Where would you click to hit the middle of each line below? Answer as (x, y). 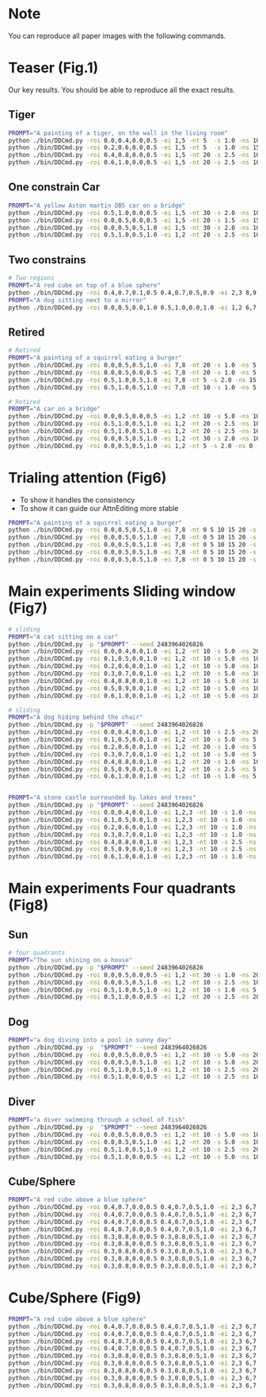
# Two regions (32, 278)
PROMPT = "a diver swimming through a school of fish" (97, 1120)
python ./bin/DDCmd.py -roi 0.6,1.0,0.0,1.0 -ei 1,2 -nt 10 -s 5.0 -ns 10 (134, 696)
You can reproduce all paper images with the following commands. (117, 36)
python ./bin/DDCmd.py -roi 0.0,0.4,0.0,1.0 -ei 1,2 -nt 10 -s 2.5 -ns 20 (134, 732)
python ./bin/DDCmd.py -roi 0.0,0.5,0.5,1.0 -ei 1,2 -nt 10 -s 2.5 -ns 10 (134, 982)
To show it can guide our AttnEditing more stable (99, 508)
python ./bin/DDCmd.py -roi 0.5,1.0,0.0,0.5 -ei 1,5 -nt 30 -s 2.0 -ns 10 (134, 213)
